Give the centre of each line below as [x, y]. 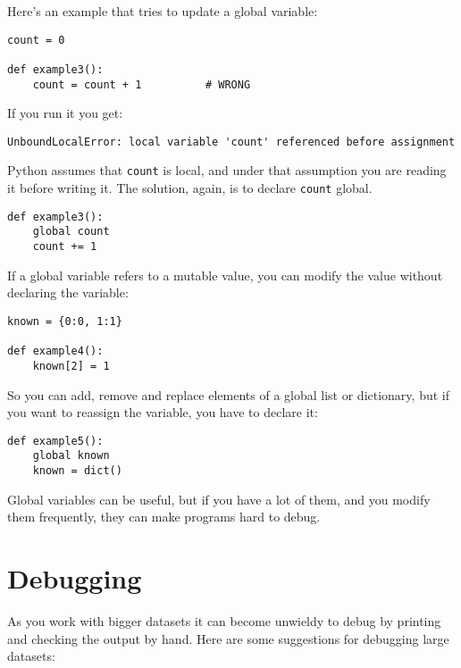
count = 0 [36, 40]
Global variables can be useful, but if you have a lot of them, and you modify [219, 499]
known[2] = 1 [71, 366]
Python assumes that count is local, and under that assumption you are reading [227, 170]
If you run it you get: [65, 113]
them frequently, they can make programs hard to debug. [164, 517]
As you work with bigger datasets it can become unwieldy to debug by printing [224, 621]
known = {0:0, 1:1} [65, 321]
